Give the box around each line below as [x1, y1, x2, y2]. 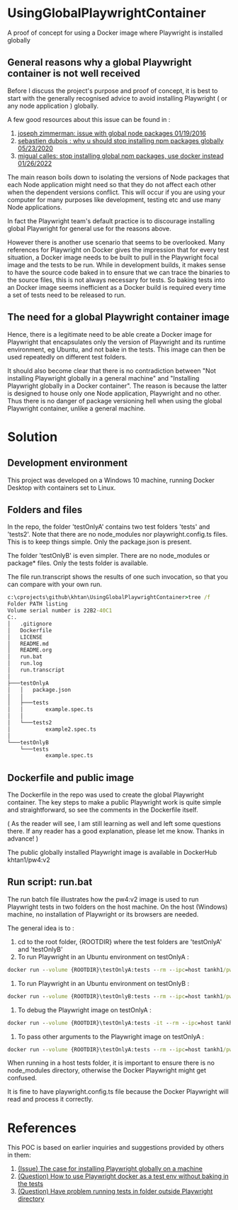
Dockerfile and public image [7, 771, 135, 784]
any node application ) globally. [7, 101, 99, 110]
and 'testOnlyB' [17, 945, 63, 953]
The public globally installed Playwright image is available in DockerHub [7, 848, 217, 857]
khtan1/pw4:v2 [7, 856, 51, 864]
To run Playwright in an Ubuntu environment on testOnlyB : [17, 979, 190, 987]
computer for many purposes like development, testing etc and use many [7, 195, 221, 203]
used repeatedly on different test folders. [7, 352, 127, 361]
